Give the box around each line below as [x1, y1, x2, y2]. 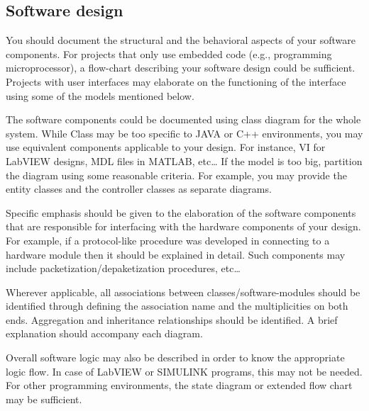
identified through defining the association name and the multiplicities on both [6, 298, 348, 313]
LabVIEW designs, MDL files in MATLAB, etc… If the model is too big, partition [6, 153, 363, 168]
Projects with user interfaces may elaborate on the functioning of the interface [6, 74, 346, 89]
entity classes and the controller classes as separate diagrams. [6, 181, 272, 196]
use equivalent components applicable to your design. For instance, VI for [6, 140, 326, 154]
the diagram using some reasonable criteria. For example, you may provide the [6, 167, 347, 182]
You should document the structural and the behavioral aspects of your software [6, 33, 356, 47]
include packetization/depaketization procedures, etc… [6, 261, 241, 276]
